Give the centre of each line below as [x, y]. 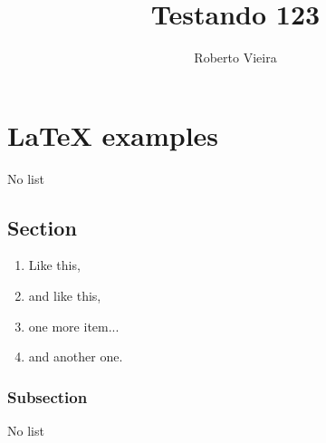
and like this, [65, 296]
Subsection [48, 396]
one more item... [74, 326]
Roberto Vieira [235, 58]
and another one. [76, 356]
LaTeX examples [113, 135]
